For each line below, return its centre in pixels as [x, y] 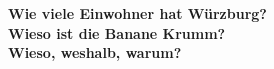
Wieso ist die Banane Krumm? [117, 32]
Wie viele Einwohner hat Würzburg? [137, 13]
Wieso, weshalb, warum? [95, 52]
